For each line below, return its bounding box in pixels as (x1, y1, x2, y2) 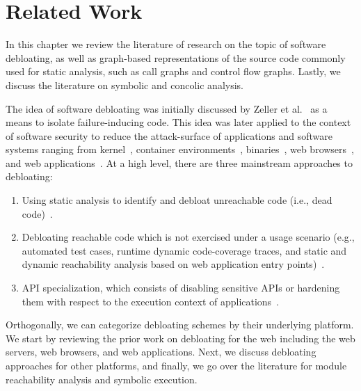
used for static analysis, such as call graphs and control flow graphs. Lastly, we (6, 64, 341, 79)
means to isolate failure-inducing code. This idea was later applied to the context (6, 115, 351, 129)
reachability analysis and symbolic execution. (6, 372, 198, 386)
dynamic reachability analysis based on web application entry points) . (22, 257, 325, 271)
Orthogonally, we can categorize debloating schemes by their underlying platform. (6, 317, 354, 332)
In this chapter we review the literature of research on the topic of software (6, 37, 326, 51)
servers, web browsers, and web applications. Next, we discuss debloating (6, 344, 316, 359)
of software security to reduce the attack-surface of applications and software (6, 128, 332, 143)
